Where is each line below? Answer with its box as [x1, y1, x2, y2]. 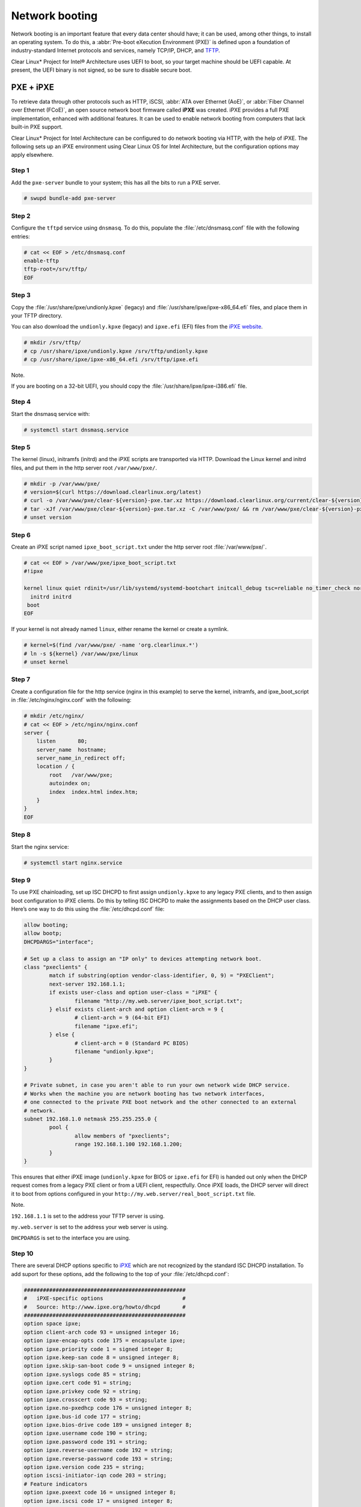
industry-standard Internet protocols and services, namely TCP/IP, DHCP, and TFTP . [11, 47, 220, 54]
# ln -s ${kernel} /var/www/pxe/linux [23, 650, 138, 657]
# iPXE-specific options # [23, 1295, 186, 1302]
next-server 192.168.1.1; [49, 980, 126, 987]
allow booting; [23, 922, 69, 928]
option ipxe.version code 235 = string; [23, 1464, 144, 1471]
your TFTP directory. [11, 312, 63, 319]
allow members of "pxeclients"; [74, 1132, 170, 1139]
